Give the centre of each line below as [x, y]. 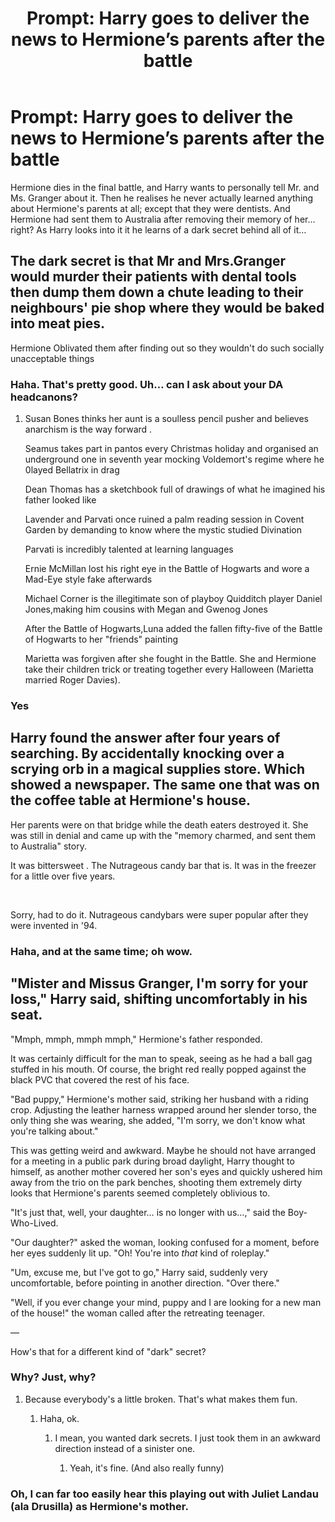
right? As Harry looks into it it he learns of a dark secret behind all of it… [158, 229]
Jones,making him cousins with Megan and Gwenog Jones [146, 609]
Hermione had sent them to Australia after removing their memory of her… [163, 219]
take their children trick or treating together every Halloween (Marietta [169, 669]
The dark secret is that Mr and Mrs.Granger [148, 261]
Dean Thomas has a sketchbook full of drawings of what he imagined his [175, 489]
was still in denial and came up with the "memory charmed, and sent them [163, 835]
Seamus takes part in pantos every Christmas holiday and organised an [171, 449]
